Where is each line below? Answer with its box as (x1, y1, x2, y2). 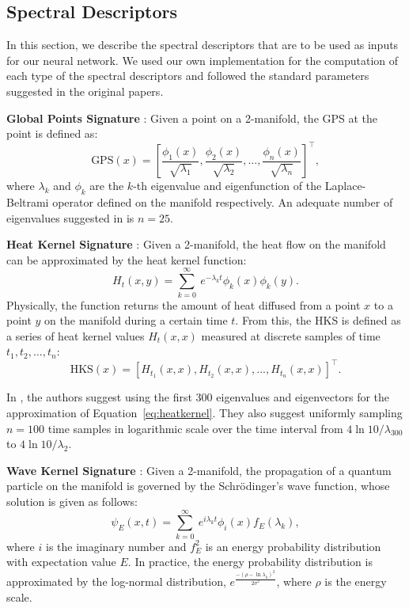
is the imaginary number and (45, 538, 187, 554)
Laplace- (324, 177, 366, 194)
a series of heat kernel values (6, 327, 145, 344)
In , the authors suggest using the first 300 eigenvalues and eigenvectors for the (6, 389, 390, 405)
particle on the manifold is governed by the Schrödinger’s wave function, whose (6, 477, 390, 494)
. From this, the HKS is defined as (235, 312, 401, 329)
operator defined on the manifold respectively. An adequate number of (52, 194, 393, 211)
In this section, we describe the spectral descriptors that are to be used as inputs (6, 36, 399, 53)
